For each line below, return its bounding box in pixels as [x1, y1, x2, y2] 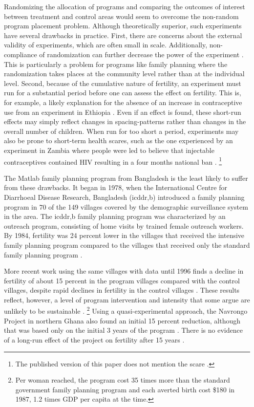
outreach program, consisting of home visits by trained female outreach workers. [4, 220, 244, 231]
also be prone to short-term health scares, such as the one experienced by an [4, 135, 233, 146]
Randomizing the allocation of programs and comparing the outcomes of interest [4, 1, 245, 11]
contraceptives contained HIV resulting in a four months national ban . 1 [4, 155, 222, 167]
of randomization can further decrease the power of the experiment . [39, 49, 244, 59]
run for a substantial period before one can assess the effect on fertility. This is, [4, 87, 241, 98]
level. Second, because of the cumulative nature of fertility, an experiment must [4, 78, 241, 88]
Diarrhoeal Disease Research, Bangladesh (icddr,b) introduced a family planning [4, 192, 245, 202]
